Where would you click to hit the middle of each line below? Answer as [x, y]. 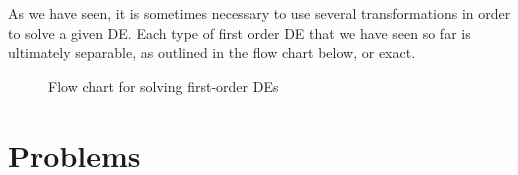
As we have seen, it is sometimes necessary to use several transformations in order [259, 13]
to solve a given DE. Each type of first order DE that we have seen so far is [239, 32]
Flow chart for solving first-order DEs [163, 85]
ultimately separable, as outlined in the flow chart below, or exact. [212, 52]
